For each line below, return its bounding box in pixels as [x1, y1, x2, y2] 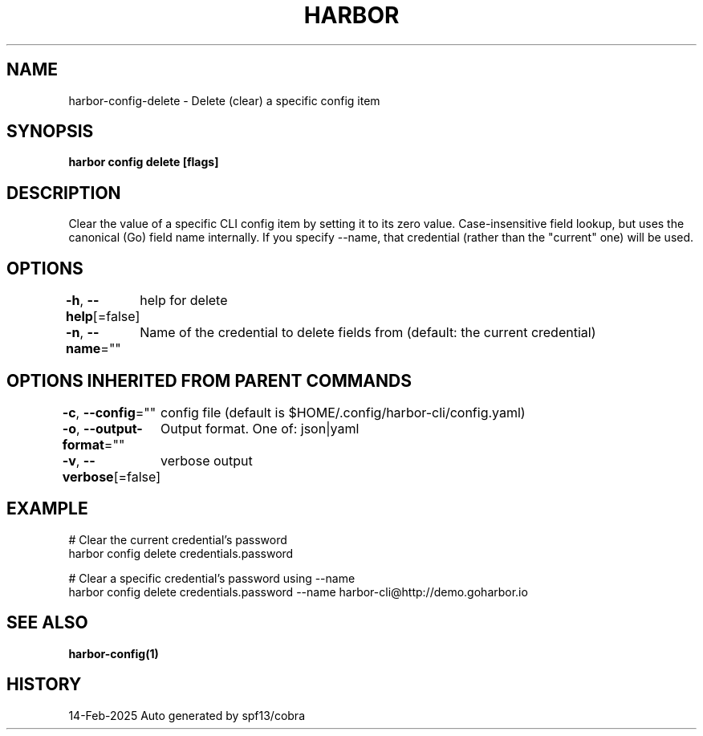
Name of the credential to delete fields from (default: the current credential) [140, 324, 596, 341]
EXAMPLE [6, 498, 88, 519]
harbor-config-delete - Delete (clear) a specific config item [68, 93, 380, 108]
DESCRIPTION [6, 182, 121, 203]
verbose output [161, 452, 253, 469]
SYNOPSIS [6, 121, 94, 142]
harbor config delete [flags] [68, 155, 219, 169]
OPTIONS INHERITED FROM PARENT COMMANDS [6, 370, 412, 391]
